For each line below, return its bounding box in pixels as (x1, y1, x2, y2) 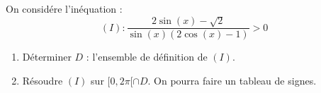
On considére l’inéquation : (6, 1, 123, 15)
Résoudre (22, 73, 63, 88)
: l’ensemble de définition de (86, 49, 208, 64)
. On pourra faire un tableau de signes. (147, 73, 317, 88)
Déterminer (22, 49, 72, 64)
